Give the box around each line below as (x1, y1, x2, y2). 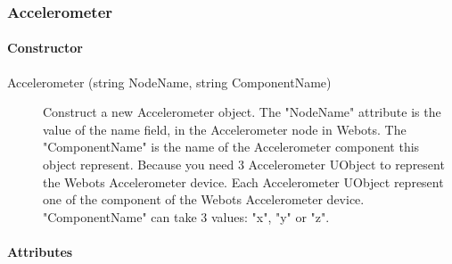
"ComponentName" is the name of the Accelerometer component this (43, 137, 420, 156)
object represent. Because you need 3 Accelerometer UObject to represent (43, 155, 445, 174)
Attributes (7, 242, 73, 260)
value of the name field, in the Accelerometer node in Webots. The (43, 120, 407, 138)
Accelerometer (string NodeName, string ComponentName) (7, 72, 332, 91)
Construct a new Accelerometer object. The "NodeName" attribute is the (43, 103, 441, 121)
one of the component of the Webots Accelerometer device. (43, 190, 365, 209)
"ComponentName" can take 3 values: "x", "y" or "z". (43, 207, 330, 226)
